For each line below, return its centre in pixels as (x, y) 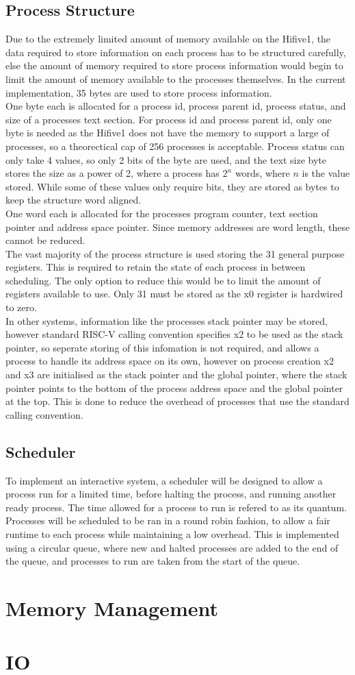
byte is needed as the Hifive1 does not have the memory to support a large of (168, 133)
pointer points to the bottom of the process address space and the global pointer (174, 388)
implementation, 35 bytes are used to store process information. (139, 92)
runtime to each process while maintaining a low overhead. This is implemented (172, 534)
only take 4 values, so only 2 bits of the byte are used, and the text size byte (166, 159)
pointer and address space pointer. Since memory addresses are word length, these (178, 226)
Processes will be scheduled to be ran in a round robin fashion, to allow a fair (168, 520)
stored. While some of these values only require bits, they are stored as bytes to (172, 186)
